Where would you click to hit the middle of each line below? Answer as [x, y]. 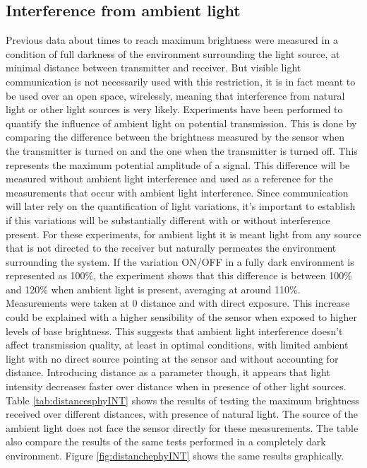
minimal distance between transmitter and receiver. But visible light [154, 68]
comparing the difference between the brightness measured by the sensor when [175, 137]
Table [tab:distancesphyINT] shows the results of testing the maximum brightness [182, 400]
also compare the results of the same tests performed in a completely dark [166, 441]
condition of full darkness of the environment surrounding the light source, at [173, 53]
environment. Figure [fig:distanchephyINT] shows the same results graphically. [175, 456]
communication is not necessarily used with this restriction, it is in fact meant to [181, 81]
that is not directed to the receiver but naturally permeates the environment [171, 248]
